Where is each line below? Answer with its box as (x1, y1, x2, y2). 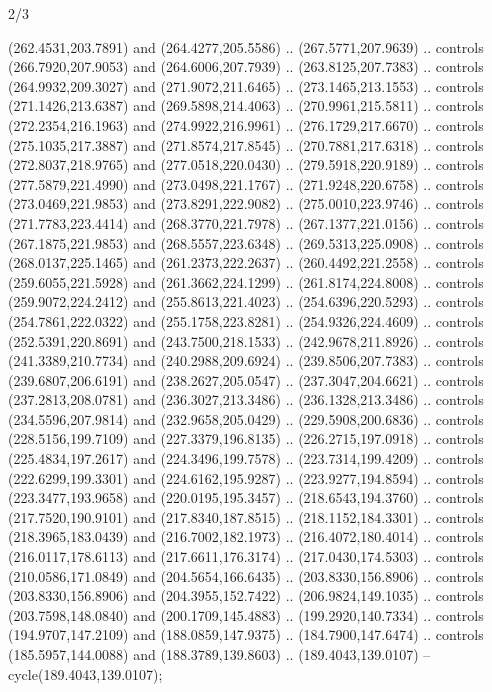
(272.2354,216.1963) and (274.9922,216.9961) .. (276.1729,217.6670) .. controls (8, 114, 484, 135)
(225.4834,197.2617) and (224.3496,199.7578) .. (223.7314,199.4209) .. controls (8, 448, 484, 469)
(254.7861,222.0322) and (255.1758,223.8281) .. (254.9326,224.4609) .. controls (8, 310, 484, 331)
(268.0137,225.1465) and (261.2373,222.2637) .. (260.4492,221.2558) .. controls (8, 252, 484, 273)
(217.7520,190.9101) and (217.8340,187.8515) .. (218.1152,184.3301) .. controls (8, 506, 484, 527)
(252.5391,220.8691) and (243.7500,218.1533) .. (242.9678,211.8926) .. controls (8, 330, 484, 351)
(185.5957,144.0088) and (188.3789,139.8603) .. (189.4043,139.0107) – (8, 644, 431, 664)
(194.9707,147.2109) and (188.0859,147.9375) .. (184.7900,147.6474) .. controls (8, 624, 484, 645)
